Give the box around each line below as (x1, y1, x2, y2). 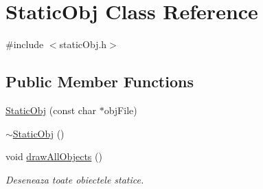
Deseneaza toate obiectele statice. (5, 172, 144, 186)
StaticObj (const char (5, 102, 96, 117)
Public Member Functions (5, 71, 194, 92)
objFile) (104, 102, 137, 117)
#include (5, 37, 44, 52)
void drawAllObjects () (5, 149, 102, 164)
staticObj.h (59, 37, 107, 52)
